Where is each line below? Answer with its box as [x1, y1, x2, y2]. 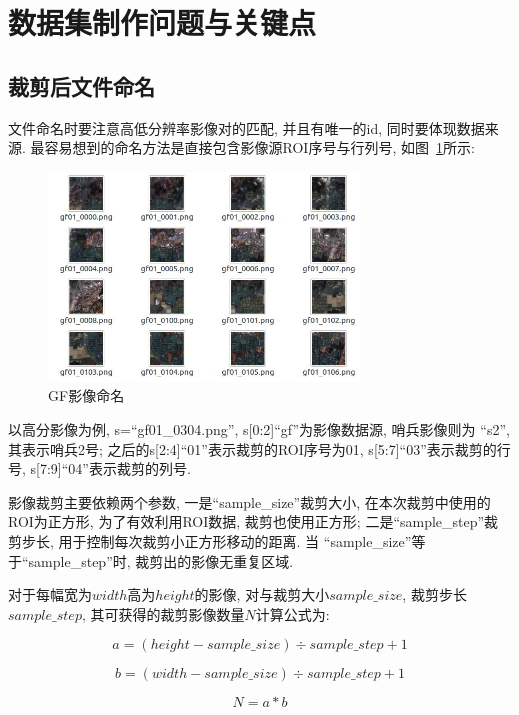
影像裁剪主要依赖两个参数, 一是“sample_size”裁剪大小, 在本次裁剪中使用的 [8, 491, 491, 512]
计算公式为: [255, 603, 330, 624]
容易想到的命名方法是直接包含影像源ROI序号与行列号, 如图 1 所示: [44, 137, 475, 158]
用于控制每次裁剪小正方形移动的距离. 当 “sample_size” [58, 530, 412, 551]
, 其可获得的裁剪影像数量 [81, 603, 245, 624]
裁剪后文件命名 [8, 70, 155, 101]
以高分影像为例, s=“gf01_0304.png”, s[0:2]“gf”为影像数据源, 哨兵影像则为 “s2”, [8, 418, 510, 439]
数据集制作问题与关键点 [8, 2, 317, 43]
